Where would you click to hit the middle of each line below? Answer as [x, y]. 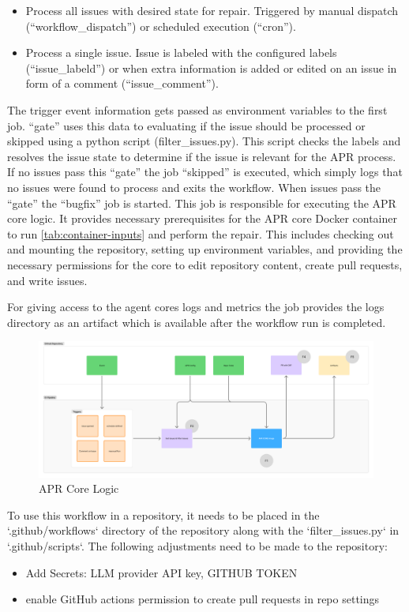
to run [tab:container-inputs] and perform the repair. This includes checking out [201, 233]
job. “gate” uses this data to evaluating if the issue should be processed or [186, 125]
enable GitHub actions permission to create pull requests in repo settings [203, 599]
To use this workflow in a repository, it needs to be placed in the [163, 514]
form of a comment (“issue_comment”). [122, 83]
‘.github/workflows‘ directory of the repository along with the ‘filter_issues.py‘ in [203, 530]
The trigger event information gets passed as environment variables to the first [197, 109]
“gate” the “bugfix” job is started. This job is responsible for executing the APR [202, 203]
